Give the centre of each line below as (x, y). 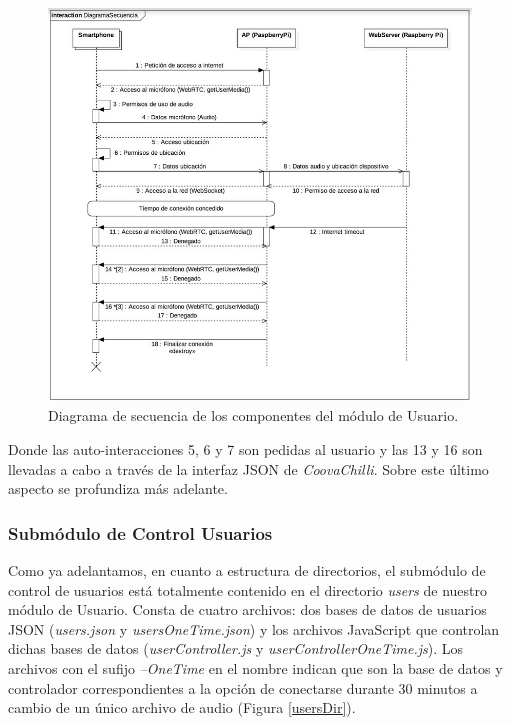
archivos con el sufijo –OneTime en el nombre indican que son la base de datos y (255, 667)
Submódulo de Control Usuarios (140, 532)
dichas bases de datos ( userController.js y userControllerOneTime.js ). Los (236, 648)
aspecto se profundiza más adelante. (118, 488)
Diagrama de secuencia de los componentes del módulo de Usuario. (253, 415)
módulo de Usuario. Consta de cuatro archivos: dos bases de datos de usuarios (247, 609)
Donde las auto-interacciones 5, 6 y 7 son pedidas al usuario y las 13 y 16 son (245, 448)
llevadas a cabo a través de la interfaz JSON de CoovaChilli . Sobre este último (248, 468)
